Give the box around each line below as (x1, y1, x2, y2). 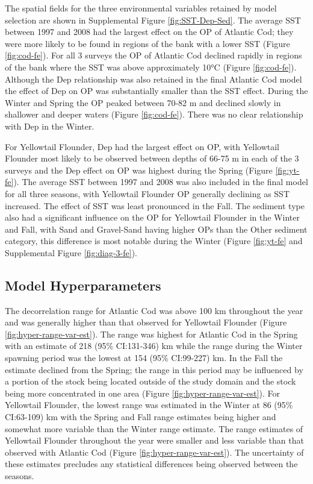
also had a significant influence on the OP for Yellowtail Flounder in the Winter (5, 211, 300, 224)
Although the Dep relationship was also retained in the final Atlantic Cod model (5, 72, 302, 85)
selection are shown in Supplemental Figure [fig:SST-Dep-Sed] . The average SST (5, 13, 301, 26)
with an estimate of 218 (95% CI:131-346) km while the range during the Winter (5, 339, 303, 352)
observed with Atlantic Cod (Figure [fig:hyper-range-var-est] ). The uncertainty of (5, 445, 304, 458)
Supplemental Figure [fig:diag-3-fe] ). (5, 246, 138, 259)
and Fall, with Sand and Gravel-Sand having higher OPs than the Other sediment (5, 222, 308, 235)
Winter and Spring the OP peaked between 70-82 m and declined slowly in (5, 96, 281, 108)
